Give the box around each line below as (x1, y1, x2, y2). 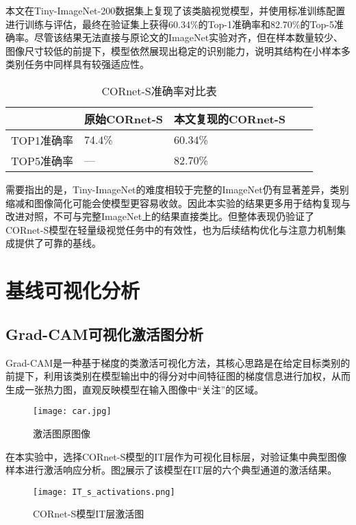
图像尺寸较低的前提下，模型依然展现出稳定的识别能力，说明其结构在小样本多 (5, 43, 351, 58)
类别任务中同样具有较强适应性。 (5, 57, 149, 71)
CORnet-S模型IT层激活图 (33, 506, 144, 521)
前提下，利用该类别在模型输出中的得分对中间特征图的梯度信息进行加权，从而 (5, 369, 351, 383)
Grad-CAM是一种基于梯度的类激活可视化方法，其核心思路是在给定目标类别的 (5, 355, 351, 369)
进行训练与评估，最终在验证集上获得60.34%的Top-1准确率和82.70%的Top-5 (5, 16, 334, 31)
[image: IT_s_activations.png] (33, 487, 175, 497)
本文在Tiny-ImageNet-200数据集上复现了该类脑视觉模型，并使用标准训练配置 (5, 3, 346, 17)
